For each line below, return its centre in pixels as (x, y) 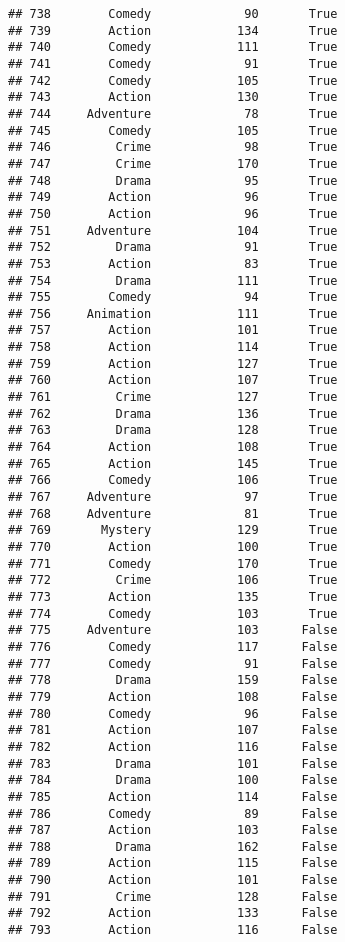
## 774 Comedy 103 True (173, 613)
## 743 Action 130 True (173, 97)
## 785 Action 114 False (173, 796)
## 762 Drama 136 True (173, 413)
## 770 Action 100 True (173, 547)
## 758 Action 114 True (173, 347)
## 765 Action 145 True (173, 463)
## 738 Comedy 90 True (173, 14)
